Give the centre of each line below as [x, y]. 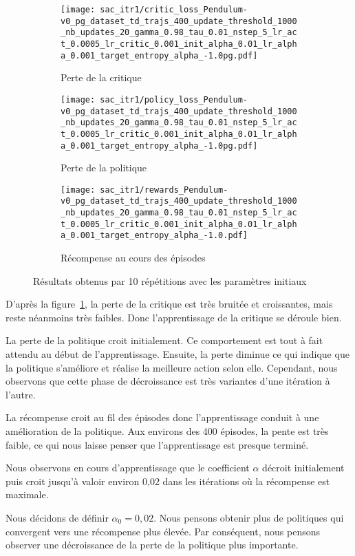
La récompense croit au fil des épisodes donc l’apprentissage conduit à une [162, 417]
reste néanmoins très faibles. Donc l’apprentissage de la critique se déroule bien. [174, 317]
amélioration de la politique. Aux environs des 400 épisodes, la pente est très [167, 430]
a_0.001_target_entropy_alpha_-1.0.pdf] [154, 236]
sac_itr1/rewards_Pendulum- [164, 190]
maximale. [27, 494]
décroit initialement [303, 468]
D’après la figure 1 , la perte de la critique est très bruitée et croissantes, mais [169, 304]
